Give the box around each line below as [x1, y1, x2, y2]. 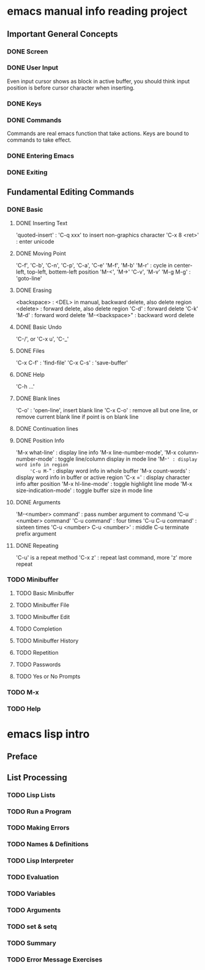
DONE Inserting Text [15, 219, 68, 226]
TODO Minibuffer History [15, 637, 79, 644]
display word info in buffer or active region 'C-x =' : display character [15, 474, 190, 481]
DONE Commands [7, 115, 62, 124]
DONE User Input [7, 63, 59, 72]
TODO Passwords [15, 661, 61, 668]
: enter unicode [15, 237, 54, 245]
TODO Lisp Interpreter [7, 856, 74, 865]
